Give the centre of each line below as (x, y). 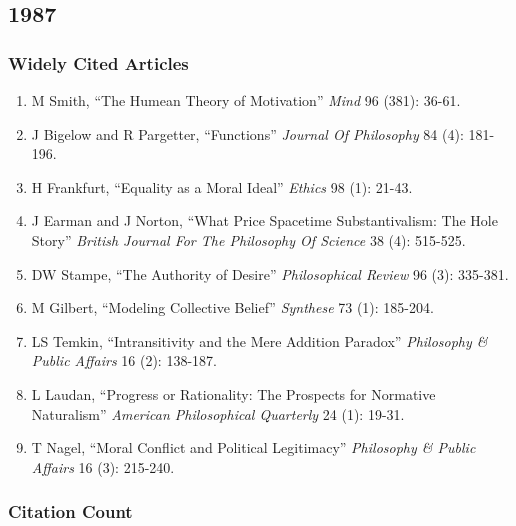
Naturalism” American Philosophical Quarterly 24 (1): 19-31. (218, 413)
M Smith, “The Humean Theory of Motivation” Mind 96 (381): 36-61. (246, 100)
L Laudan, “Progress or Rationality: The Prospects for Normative (233, 393)
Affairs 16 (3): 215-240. (103, 466)
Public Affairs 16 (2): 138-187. (124, 360)
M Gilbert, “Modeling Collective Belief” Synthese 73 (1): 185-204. (232, 307)
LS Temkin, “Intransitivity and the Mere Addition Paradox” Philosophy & (259, 340)
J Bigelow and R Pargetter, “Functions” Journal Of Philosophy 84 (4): (247, 133)
